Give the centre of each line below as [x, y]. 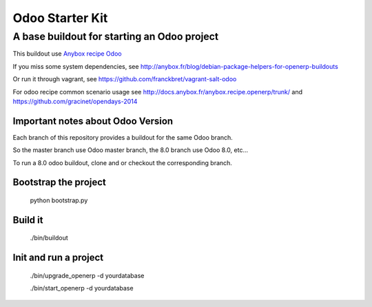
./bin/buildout [49, 238]
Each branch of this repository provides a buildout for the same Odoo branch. [123, 137]
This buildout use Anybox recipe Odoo [67, 54]
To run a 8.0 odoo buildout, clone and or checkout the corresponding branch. [122, 162]
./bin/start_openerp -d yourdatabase [82, 288]
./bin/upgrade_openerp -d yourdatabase [87, 275]
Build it [28, 220]
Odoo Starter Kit [60, 18]
